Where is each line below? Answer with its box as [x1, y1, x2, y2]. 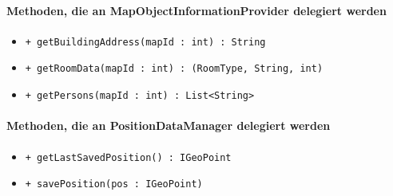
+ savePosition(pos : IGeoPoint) [25, 178, 203, 190]
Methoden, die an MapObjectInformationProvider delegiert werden [6, 2, 387, 18]
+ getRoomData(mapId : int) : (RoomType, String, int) [25, 63, 324, 75]
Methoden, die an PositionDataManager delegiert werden [6, 117, 331, 134]
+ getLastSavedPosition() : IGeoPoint [25, 151, 232, 163]
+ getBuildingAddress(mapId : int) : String [25, 36, 266, 48]
